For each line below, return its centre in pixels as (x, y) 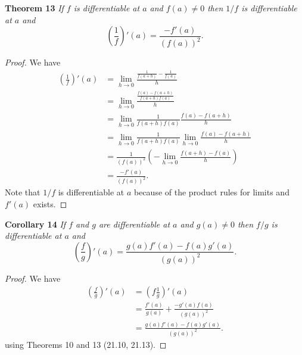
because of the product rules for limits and (212, 192)
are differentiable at (134, 224)
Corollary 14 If (35, 224)
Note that (23, 192)
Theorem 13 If (34, 8)
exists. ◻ (50, 203)
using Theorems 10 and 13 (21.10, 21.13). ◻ (86, 344)
